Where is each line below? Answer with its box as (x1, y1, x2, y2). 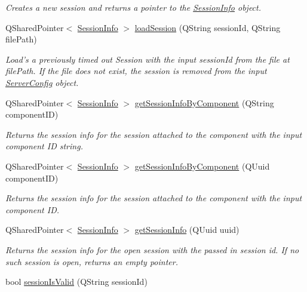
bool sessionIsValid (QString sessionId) (5, 275, 148, 288)
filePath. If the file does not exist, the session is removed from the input (5, 64, 267, 77)
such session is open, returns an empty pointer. (5, 255, 178, 268)
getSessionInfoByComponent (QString (134, 96, 274, 109)
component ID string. (5, 140, 83, 152)
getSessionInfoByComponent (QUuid (134, 159, 270, 172)
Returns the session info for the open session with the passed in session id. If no (5, 243, 299, 256)
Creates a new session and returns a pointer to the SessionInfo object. (5, 1, 262, 13)
